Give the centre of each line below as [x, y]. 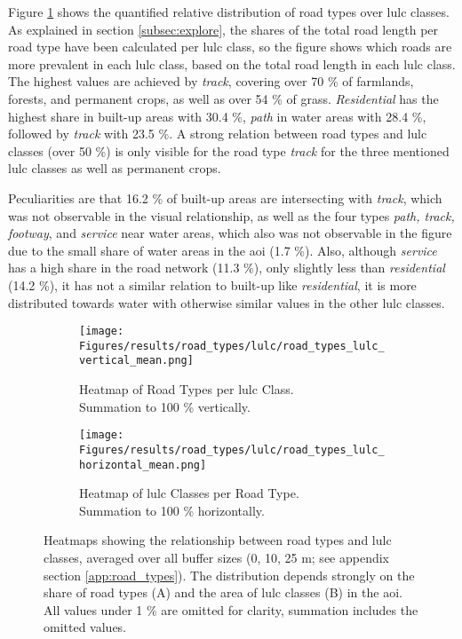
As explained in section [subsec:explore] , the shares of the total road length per [223, 29]
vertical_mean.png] [136, 361]
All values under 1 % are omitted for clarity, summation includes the [231, 609]
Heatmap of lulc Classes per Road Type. [189, 493]
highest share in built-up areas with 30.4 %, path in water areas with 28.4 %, [217, 116]
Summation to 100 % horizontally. [172, 510]
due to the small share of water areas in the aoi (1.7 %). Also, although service [223, 250]
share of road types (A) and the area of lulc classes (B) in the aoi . [223, 592]
